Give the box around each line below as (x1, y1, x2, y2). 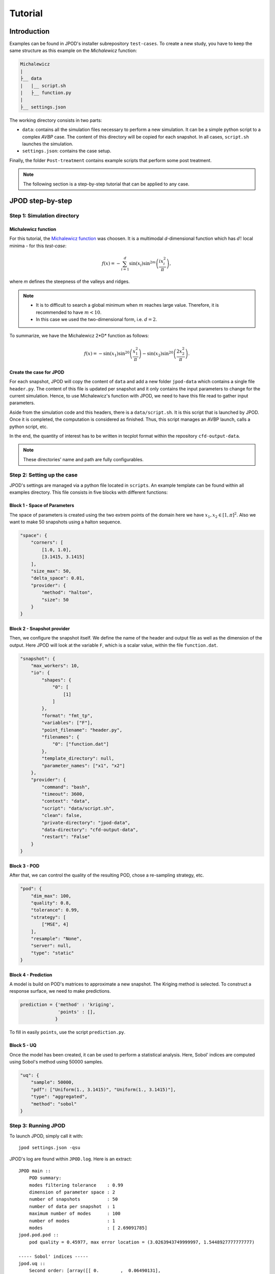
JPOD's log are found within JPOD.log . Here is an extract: (9, 1156, 132, 1162)
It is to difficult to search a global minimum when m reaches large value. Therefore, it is (36, 302, 219, 308)
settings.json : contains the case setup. (22, 148, 112, 154)
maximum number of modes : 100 (29, 1211, 121, 1216)
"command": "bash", (41, 784, 90, 790)
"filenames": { (41, 734, 80, 740)
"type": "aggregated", (31, 1094, 88, 1100)
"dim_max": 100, (31, 893, 71, 899)
